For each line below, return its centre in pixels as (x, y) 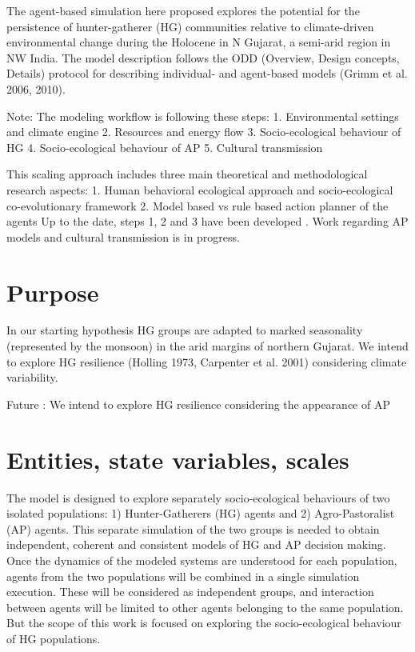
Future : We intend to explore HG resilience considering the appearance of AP (198, 404)
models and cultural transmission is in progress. (123, 236)
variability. (32, 377)
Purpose (53, 292)
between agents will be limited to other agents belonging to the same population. (205, 607)
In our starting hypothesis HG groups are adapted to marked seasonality (185, 330)
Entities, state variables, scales (178, 459)
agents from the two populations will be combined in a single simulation (183, 576)
